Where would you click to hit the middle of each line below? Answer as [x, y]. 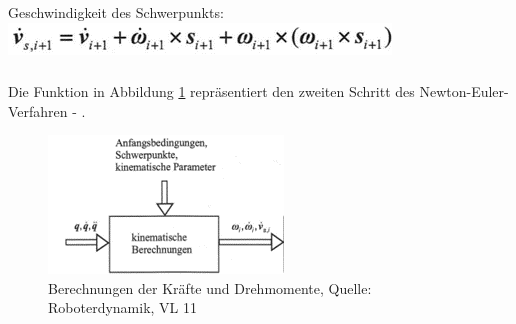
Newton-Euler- [464, 91]
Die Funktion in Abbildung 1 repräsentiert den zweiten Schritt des [211, 91]
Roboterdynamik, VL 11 [123, 307]
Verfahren [38, 110]
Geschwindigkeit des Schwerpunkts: [116, 12]
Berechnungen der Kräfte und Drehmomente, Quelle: [210, 287]
